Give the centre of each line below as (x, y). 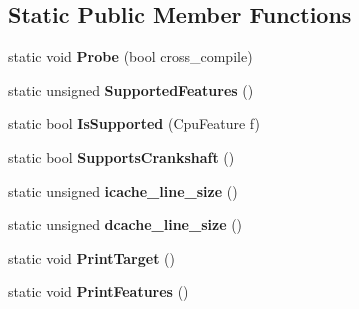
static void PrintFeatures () (98, 291)
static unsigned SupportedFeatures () (131, 89)
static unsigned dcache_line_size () (125, 224)
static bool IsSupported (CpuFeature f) (134, 123)
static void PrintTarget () (91, 257)
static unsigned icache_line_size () (123, 190)
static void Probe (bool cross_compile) (130, 56)
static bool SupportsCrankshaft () (121, 156)
